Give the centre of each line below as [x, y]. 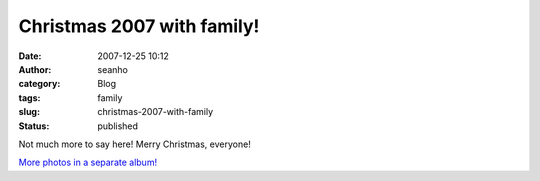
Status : [34, 126]
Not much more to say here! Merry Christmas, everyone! [135, 144]
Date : [30, 56]
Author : [35, 69]
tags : [29, 97]
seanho [113, 69]
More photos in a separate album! [88, 162]
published [118, 126]
